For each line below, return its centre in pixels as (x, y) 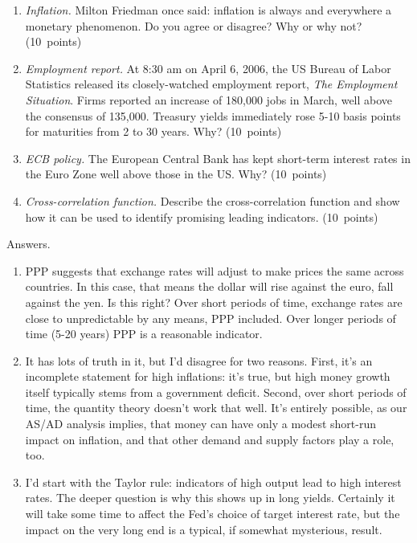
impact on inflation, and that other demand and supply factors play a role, (210, 439)
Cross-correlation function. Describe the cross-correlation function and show (213, 200)
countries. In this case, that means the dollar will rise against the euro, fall (209, 286)
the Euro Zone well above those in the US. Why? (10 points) (176, 174)
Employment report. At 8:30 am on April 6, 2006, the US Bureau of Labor (208, 68)
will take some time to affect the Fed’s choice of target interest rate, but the (213, 514)
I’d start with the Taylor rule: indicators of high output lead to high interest (213, 482)
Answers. (29, 244)
